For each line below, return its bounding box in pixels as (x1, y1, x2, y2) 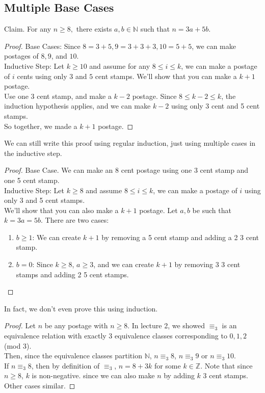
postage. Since (132, 90, 177, 101)
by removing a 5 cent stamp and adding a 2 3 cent (101, 231, 259, 242)
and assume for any (89, 60, 150, 71)
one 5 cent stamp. (4, 174, 60, 185)
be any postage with (44, 320, 108, 331)
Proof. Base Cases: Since (4, 40, 81, 51)
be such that (192, 204, 231, 215)
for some (154, 360, 181, 371)
